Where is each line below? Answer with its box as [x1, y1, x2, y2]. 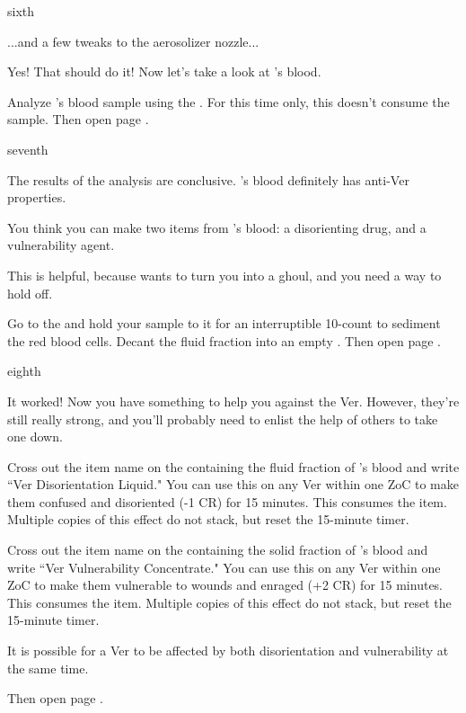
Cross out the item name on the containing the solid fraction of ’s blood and [7, 540, 428, 559]
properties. [7, 188, 66, 207]
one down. [7, 427, 63, 446]
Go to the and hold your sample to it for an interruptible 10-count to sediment [7, 314, 441, 333]
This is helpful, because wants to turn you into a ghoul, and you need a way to [7, 265, 442, 284]
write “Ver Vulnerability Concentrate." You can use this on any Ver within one [7, 557, 441, 576]
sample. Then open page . [7, 110, 149, 129]
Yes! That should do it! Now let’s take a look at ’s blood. [7, 62, 321, 81]
